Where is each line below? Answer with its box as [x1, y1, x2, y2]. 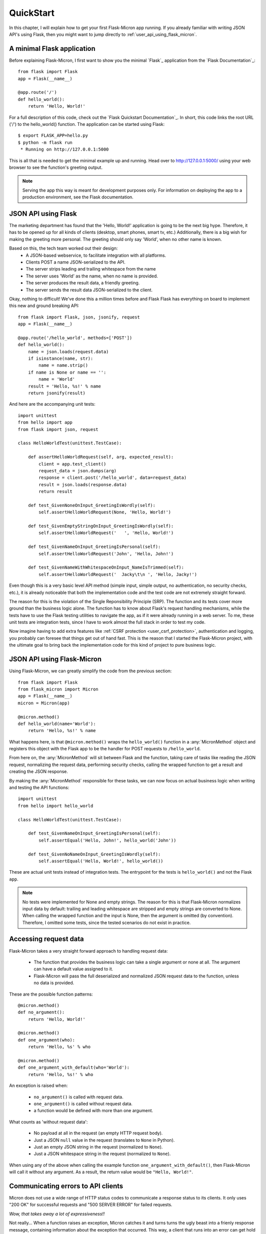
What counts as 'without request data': [9, 1118, 88, 1125]
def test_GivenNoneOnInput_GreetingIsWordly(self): [28, 502, 156, 508]
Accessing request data [9, 935, 84, 943]
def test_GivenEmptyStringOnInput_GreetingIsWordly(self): [28, 523, 174, 529]
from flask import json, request [18, 426, 99, 432]
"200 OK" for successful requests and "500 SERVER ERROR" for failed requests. [9, 1202, 172, 1208]
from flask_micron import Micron [18, 686, 99, 692]
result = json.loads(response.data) [38, 482, 128, 487]
